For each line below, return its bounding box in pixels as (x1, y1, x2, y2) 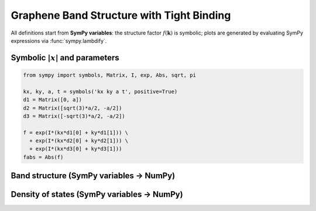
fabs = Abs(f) (23, 154, 64, 161)
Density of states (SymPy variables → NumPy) (11, 189, 184, 199)
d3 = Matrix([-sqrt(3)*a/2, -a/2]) (23, 113, 125, 120)
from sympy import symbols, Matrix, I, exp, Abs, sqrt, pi (23, 72, 196, 79)
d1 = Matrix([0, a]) (23, 97, 82, 103)
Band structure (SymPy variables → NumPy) (11, 171, 176, 181)
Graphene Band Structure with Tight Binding (11, 9, 231, 22)
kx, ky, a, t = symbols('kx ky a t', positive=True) (23, 88, 178, 95)
